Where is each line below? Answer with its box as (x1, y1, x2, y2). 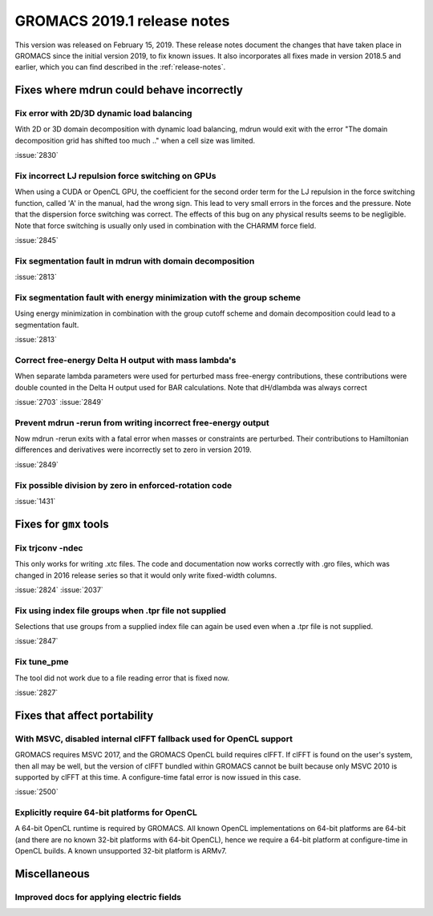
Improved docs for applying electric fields (14, 892, 182, 903)
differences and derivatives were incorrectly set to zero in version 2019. (14, 445, 252, 454)
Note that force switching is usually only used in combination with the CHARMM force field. (14, 220, 317, 230)
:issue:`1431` (14, 497, 56, 506)
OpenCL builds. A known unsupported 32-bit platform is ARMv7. (14, 846, 228, 856)
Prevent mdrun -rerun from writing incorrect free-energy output (14, 417, 270, 428)
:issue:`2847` (14, 636, 59, 646)
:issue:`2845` (14, 235, 59, 244)
